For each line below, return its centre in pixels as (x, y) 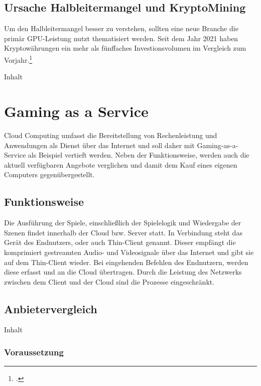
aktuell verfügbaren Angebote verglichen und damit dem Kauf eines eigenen (121, 164)
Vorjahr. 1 (18, 59)
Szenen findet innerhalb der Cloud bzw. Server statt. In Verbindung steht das (123, 232)
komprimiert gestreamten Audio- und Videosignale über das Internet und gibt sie (129, 252)
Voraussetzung (34, 352)
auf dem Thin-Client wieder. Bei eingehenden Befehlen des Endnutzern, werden (126, 262)
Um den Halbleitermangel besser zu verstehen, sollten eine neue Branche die (121, 28)
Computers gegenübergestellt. (49, 174)
